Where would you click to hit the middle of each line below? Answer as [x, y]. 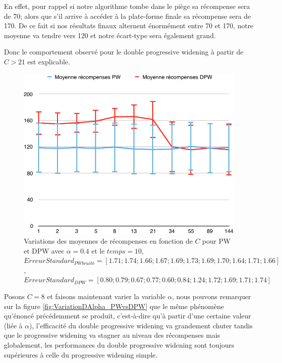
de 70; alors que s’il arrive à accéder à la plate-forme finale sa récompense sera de [127, 16]
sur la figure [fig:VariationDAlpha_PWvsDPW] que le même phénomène [114, 306]
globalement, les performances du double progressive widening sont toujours [119, 345]
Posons [14, 296]
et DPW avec [44, 250]
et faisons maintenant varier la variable [106, 296]
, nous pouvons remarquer [212, 296]
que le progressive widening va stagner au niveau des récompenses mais [112, 335]
